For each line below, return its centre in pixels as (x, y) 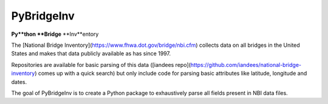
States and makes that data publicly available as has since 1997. (91, 54)
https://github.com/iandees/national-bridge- (246, 64)
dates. (19, 81)
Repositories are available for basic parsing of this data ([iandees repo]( (101, 64)
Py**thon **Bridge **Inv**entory (55, 34)
